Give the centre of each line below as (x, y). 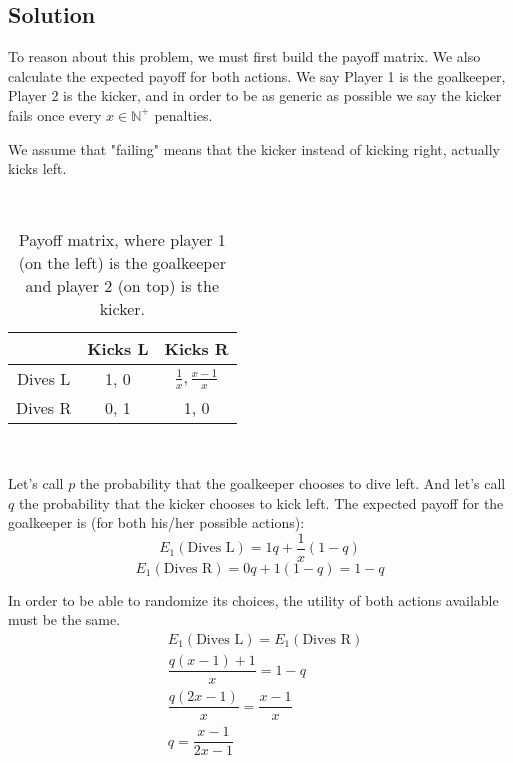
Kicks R (196, 349)
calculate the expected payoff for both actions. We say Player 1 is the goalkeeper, (257, 75)
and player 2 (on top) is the (122, 286)
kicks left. (37, 168)
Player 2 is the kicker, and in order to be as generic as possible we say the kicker (255, 95)
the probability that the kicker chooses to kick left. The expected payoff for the (261, 502)
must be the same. (64, 619)
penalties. (183, 114)
